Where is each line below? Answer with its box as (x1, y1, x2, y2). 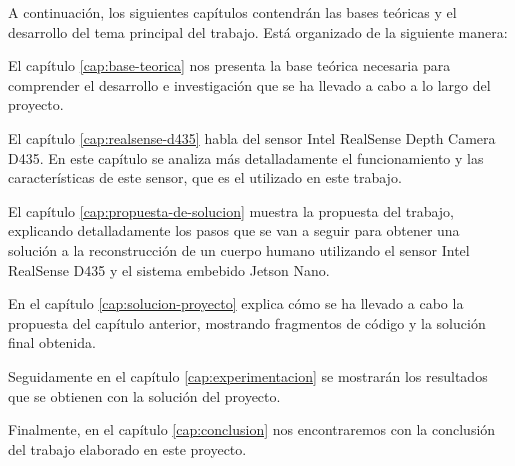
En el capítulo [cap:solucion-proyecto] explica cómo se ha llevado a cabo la (8, 293, 464, 314)
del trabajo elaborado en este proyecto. (8, 438, 247, 459)
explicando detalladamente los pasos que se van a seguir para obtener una (8, 220, 460, 241)
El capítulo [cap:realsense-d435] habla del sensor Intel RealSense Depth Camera (8, 127, 496, 148)
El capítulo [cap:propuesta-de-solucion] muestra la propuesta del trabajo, (8, 200, 454, 221)
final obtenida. (8, 332, 96, 353)
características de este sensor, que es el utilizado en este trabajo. (8, 167, 402, 188)
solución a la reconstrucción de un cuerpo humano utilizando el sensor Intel (8, 239, 470, 260)
